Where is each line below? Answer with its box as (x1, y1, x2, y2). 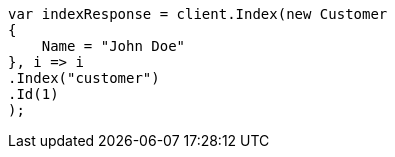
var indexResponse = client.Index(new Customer (8, 6, 388, 22)
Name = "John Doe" (41, 38, 186, 54)
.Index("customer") (8, 70, 160, 86)
